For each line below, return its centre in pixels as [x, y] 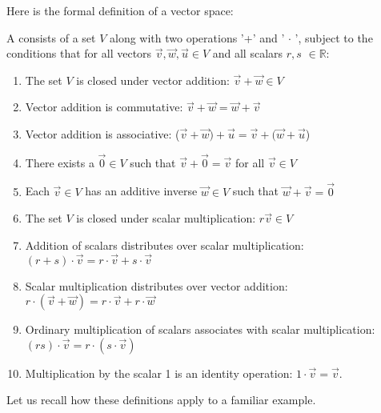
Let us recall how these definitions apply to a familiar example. [161, 400]
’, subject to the [334, 37]
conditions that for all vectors [79, 53]
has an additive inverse [141, 191]
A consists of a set [51, 37]
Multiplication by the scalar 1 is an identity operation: [159, 373]
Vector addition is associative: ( [102, 133]
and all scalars [248, 53]
